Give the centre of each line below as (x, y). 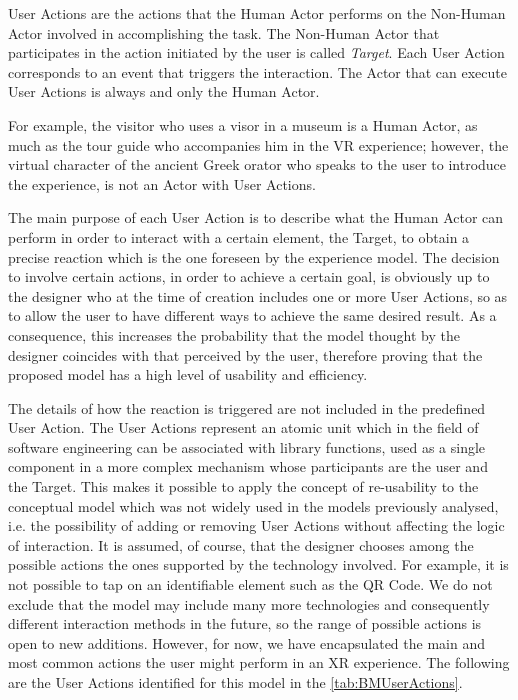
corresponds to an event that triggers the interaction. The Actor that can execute (257, 71)
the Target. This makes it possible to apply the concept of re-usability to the (243, 486)
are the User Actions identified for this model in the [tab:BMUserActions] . (235, 682)
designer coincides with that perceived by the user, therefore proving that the (245, 354)
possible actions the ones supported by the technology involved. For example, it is (258, 564)
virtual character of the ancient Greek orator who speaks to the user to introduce (257, 164)
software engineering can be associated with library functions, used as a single (247, 446)
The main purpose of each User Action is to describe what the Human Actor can (256, 217)
